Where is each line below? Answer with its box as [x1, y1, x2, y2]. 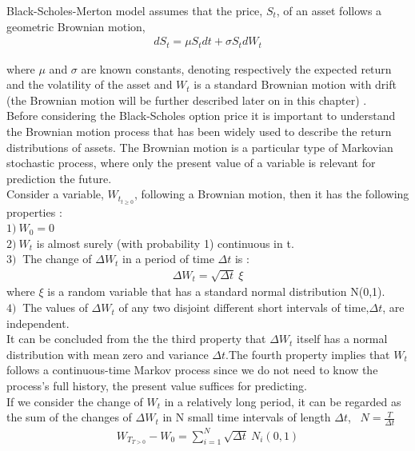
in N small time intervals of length [162, 409, 331, 425]
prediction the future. [6, 170, 112, 186]
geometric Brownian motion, [6, 18, 146, 34]
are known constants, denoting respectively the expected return [81, 60, 392, 77]
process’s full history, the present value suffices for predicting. [6, 377, 308, 394]
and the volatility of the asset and [6, 76, 173, 93]
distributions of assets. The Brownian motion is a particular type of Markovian [6, 138, 393, 155]
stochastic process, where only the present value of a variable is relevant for [6, 154, 376, 171]
